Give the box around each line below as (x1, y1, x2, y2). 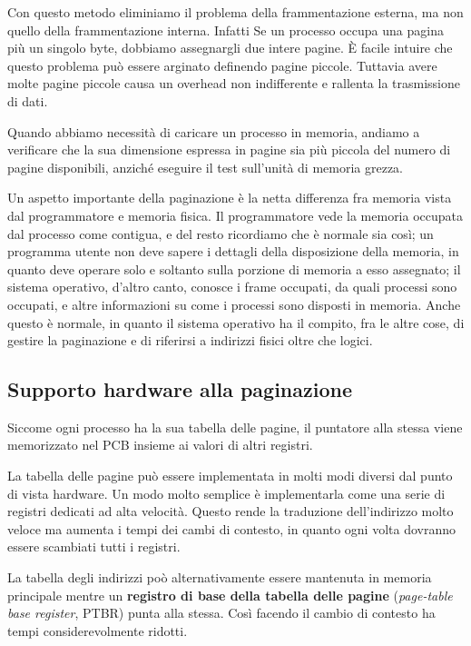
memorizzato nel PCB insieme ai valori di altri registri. (7, 435, 313, 454)
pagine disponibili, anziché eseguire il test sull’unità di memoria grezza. (7, 157, 403, 176)
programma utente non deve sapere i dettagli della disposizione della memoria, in (7, 242, 459, 261)
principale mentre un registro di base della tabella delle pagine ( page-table (7, 585, 453, 604)
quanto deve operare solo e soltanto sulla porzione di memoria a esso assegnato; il (7, 259, 461, 278)
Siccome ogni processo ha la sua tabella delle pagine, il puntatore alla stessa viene (7, 417, 463, 436)
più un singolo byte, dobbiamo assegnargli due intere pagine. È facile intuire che (7, 38, 453, 57)
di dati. (7, 91, 48, 110)
